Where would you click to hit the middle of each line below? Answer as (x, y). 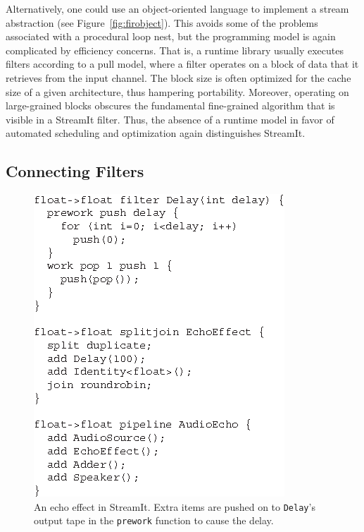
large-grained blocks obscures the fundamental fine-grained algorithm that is (170, 105)
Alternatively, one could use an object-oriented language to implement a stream (177, 8)
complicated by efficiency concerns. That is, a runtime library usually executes (175, 50)
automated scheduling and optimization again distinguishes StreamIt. (156, 133)
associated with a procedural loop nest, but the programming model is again (171, 36)
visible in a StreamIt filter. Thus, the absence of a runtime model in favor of (170, 119)
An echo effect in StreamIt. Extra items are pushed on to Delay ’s (175, 506)
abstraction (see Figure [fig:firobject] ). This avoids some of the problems (162, 22)
